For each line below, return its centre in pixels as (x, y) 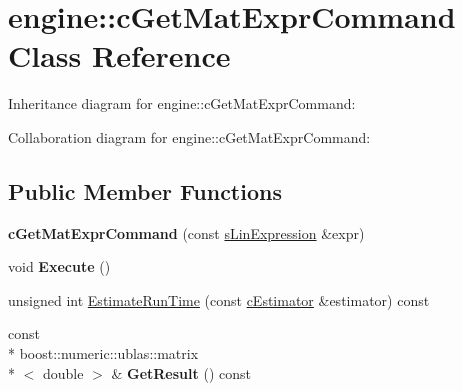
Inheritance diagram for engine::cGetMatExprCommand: (182, 103)
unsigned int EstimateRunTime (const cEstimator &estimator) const (219, 299)
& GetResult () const (181, 372)
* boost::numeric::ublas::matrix (103, 353)
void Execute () (59, 266)
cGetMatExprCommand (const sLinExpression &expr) (186, 232)
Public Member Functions (145, 190)
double (63, 372)
